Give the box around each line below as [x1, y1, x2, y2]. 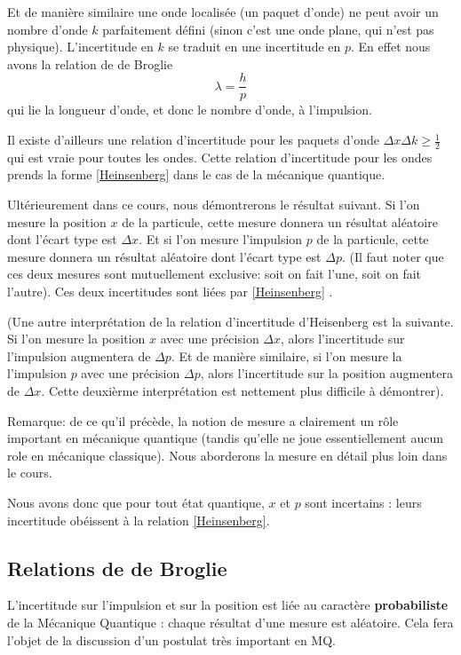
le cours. [7, 463, 52, 482]
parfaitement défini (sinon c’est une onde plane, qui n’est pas [102, 20, 434, 38]
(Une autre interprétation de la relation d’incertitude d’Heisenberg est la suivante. [7, 312, 454, 330]
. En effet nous [351, 37, 431, 56]
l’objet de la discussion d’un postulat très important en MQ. [7, 630, 336, 649]
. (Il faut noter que [341, 247, 444, 265]
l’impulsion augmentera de [7, 346, 151, 365]
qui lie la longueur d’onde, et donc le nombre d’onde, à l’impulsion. [7, 100, 372, 119]
